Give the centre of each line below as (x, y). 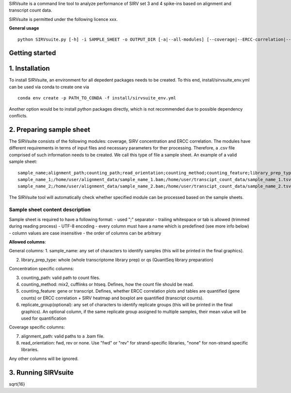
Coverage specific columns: (37, 327)
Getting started (32, 53)
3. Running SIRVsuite (41, 372)
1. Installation (30, 69)
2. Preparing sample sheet (50, 129)
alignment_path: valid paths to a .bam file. (63, 336)
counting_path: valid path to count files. (61, 278)
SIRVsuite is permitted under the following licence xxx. (63, 19)
